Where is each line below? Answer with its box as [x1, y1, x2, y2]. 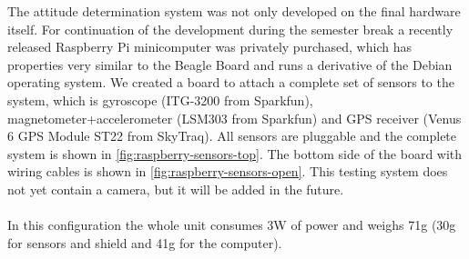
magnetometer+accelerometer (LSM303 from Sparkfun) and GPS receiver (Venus [7, 108, 462, 127]
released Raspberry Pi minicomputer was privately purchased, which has [7, 37, 412, 56]
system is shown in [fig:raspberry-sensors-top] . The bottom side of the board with [7, 144, 463, 163]
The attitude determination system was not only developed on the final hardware [7, 2, 461, 20]
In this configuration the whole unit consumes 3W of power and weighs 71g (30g [7, 215, 456, 234]
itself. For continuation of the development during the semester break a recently [7, 19, 454, 38]
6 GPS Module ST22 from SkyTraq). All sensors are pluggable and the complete [7, 126, 457, 145]
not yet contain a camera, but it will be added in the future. [7, 179, 344, 198]
